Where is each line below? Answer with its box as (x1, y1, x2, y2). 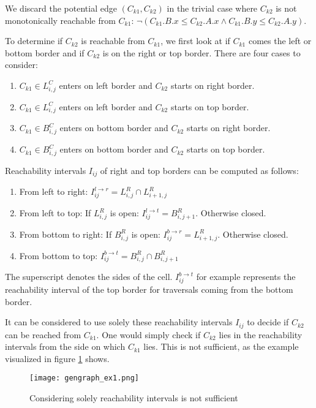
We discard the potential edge (5, 2, 117, 14)
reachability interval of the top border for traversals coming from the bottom (5, 283, 293, 296)
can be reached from (5, 328, 81, 341)
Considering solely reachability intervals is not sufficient (29, 391, 238, 404)
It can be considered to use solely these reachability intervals (5, 315, 233, 328)
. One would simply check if (96, 328, 201, 341)
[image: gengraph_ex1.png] (29, 374, 139, 383)
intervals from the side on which (5, 340, 126, 353)
